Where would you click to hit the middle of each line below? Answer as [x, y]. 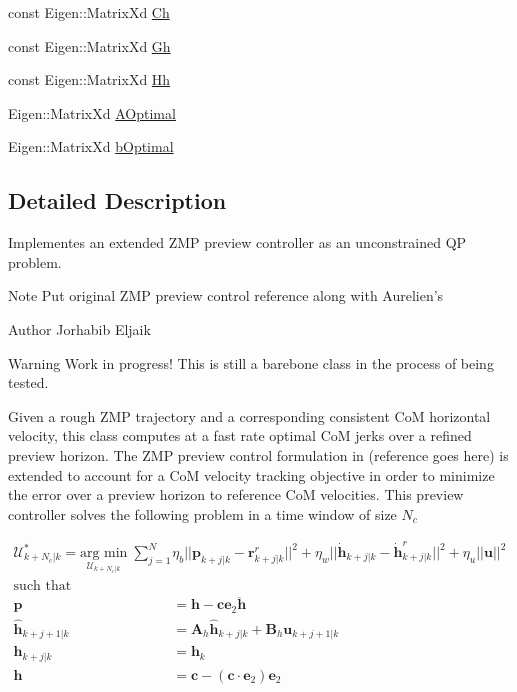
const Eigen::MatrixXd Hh [89, 79]
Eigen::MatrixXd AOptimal [92, 112]
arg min [103, 553]
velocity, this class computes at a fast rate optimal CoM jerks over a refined [240, 435]
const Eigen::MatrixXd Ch [89, 12]
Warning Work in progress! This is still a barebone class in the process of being [251, 362]
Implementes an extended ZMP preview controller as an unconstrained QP [237, 242]
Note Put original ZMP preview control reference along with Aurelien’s [226, 295]
